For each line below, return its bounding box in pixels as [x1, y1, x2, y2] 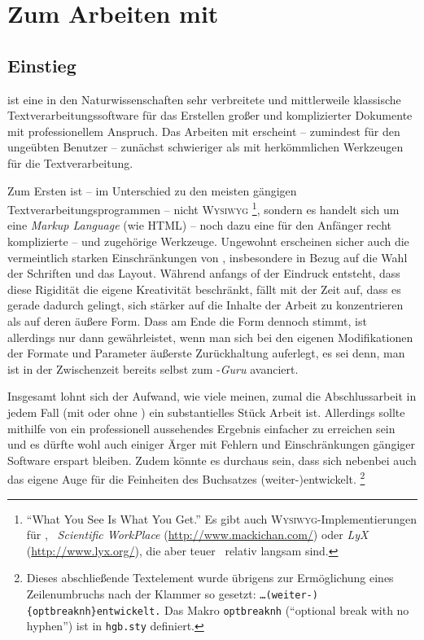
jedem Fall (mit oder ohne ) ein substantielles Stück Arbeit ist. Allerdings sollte [7, 403, 405, 420]
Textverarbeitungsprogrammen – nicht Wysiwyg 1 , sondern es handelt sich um [7, 199, 400, 217]
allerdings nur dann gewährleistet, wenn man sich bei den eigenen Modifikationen [7, 328, 413, 345]
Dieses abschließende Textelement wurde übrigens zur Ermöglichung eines [26, 569, 394, 586]
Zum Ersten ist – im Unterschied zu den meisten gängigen [7, 182, 297, 199]
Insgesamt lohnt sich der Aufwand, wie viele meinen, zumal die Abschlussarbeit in [7, 388, 417, 405]
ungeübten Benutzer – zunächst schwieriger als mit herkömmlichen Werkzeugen [7, 138, 404, 156]
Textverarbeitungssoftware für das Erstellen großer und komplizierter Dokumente [7, 107, 413, 124]
